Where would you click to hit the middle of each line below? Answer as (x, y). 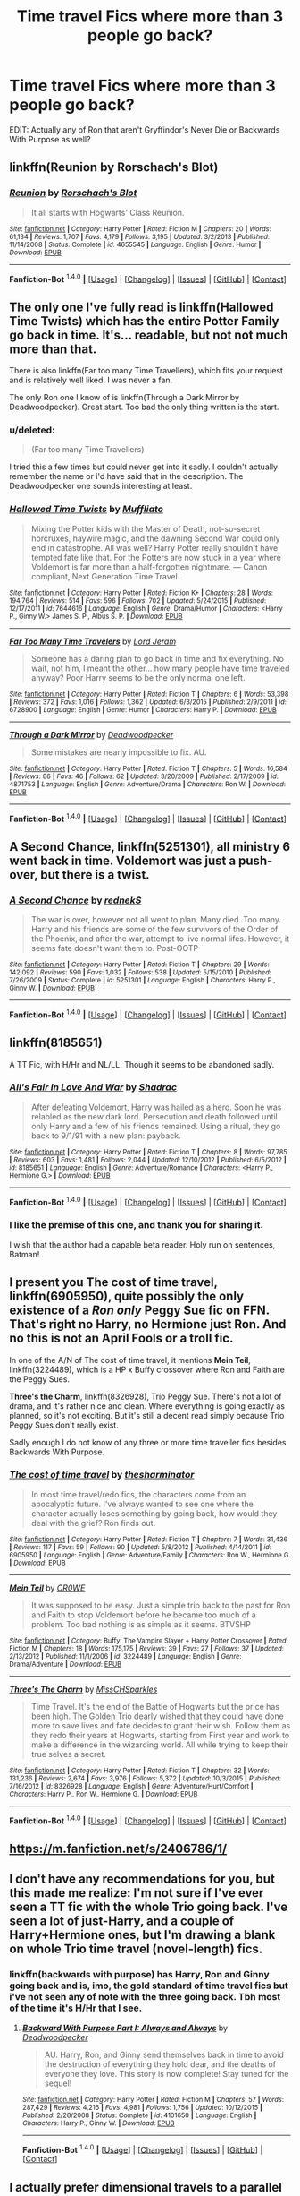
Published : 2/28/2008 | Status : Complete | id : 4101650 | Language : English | (139, 2115)
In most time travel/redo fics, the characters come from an (138, 1494)
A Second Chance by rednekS (75, 900)
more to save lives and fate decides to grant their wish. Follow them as (161, 1725)
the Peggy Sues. (39, 1379)
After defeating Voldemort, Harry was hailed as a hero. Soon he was (156, 1107)
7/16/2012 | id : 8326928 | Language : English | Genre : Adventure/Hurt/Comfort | (131, 1786)
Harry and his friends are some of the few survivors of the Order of (154, 930)
